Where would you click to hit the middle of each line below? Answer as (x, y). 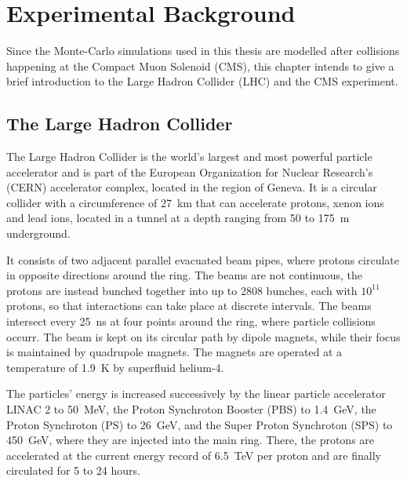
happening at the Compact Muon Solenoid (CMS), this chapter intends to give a (200, 66)
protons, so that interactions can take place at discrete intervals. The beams (189, 306)
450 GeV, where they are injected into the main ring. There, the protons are (191, 440)
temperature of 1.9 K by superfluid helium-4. (115, 367)
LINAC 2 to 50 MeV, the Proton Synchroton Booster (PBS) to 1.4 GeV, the (191, 409)
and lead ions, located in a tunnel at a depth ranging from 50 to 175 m (178, 218)
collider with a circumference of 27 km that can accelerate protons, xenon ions (195, 202)
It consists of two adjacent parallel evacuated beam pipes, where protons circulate (203, 259)
